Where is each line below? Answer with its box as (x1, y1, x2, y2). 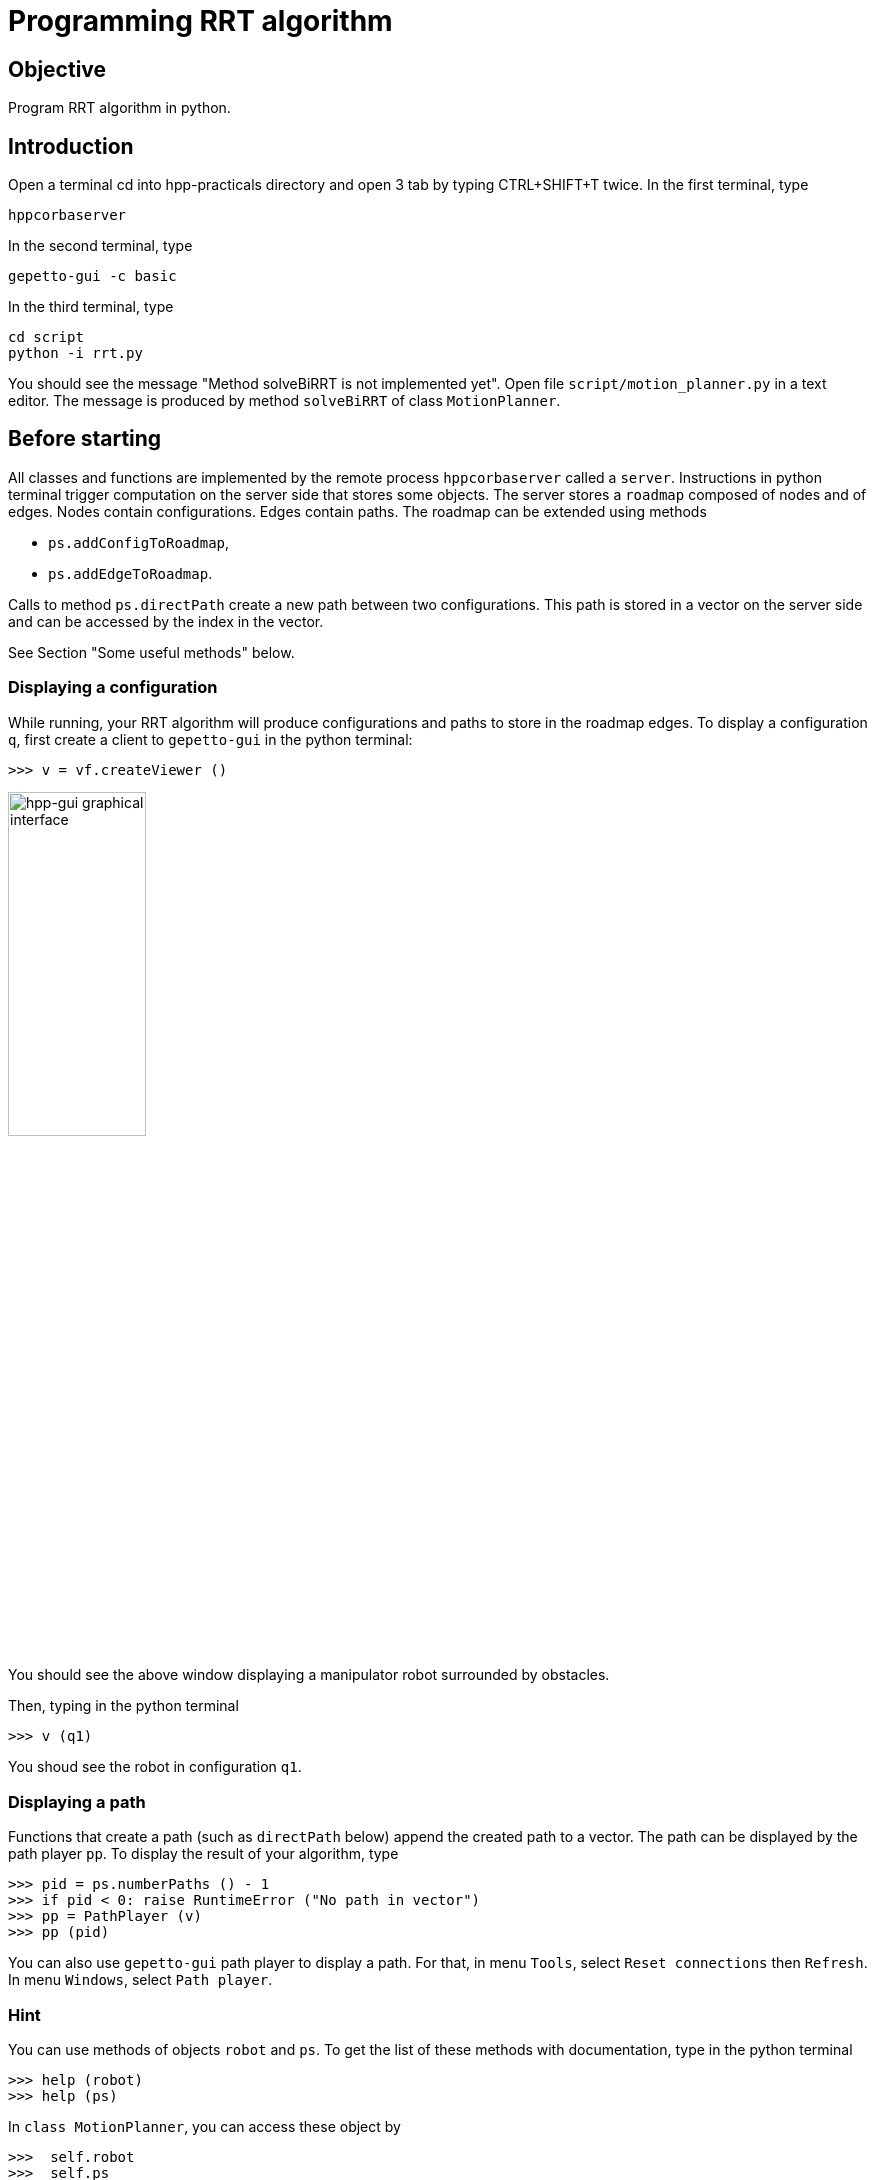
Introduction (8, 133, 134, 159)
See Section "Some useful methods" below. (8, 643, 295, 661)
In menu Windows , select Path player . (8, 1971, 273, 1989)
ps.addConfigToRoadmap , (48, 533, 230, 551)
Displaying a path (8, 1791, 146, 1812)
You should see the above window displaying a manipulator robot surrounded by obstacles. (8, 1666, 610, 1684)
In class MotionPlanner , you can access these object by (8, 2117, 401, 2135)
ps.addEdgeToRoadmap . (48, 564, 213, 582)
